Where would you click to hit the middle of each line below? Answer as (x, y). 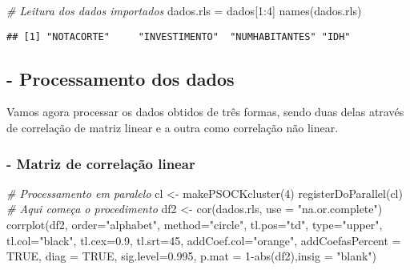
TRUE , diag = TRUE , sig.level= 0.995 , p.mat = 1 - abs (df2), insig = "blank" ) (191, 256)
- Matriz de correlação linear (101, 163)
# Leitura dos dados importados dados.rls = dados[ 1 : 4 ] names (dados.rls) (184, 10)
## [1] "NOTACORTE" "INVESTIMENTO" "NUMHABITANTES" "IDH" (179, 36)
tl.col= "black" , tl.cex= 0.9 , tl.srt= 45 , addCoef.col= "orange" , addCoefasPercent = (204, 240)
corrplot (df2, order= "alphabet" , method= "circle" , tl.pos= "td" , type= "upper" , (195, 225)
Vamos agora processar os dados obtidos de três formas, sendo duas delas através (205, 112)
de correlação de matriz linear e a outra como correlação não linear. (173, 128)
